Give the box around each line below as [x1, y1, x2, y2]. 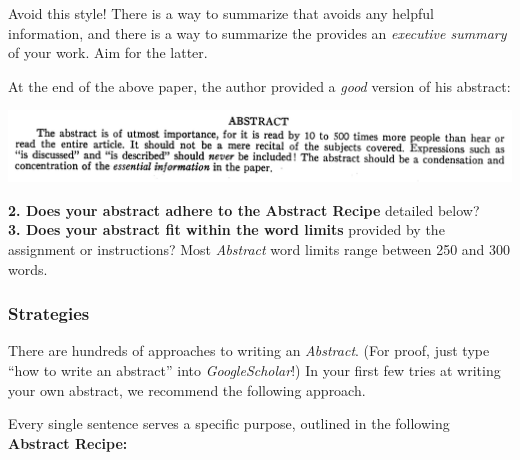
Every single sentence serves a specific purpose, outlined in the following [8, 413, 450, 434]
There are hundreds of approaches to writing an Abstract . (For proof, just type [8, 340, 490, 361]
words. [8, 258, 48, 279]
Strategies [8, 301, 90, 326]
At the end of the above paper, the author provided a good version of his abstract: [8, 75, 511, 96]
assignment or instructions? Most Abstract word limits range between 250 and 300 [8, 239, 511, 260]
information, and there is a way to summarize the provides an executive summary [8, 22, 507, 43]
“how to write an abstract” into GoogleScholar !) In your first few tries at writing [8, 360, 501, 381]
